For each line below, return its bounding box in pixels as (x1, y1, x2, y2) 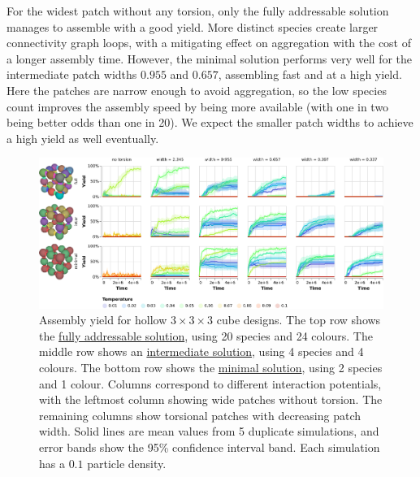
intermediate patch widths (6, 66, 137, 83)
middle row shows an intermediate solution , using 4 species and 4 (39, 343, 364, 360)
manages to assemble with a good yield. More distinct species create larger (6, 18, 379, 35)
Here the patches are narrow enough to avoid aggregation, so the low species (6, 81, 387, 98)
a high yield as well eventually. (6, 129, 159, 146)
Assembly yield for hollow (39, 311, 167, 328)
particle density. (87, 454, 167, 471)
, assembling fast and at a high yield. (218, 66, 402, 83)
